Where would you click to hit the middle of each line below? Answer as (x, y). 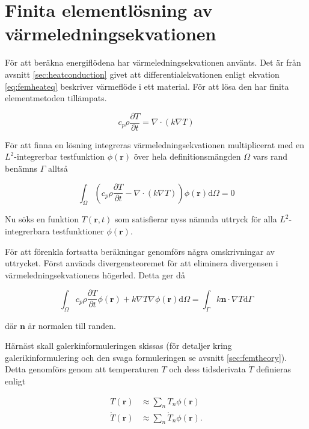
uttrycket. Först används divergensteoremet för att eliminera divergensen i (142, 263)
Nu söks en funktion (42, 219)
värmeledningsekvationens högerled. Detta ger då (95, 274)
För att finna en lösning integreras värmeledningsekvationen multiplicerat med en (155, 144)
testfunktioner (78, 230)
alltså (58, 168)
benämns (21, 168)
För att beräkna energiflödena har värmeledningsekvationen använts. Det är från (153, 62)
